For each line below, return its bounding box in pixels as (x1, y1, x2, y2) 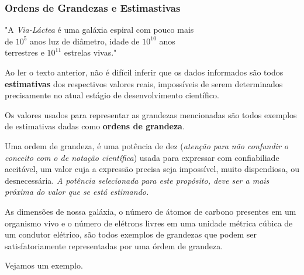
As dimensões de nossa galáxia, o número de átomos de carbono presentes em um (5, 205, 296, 217)
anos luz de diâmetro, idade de (30, 35, 140, 47)
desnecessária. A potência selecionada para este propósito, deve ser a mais (5, 174, 270, 186)
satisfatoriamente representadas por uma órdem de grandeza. (5, 239, 223, 252)
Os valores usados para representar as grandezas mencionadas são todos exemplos (5, 108, 297, 121)
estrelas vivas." (64, 46, 117, 59)
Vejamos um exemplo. (5, 259, 83, 271)
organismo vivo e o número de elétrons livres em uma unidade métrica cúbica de (5, 216, 293, 229)
